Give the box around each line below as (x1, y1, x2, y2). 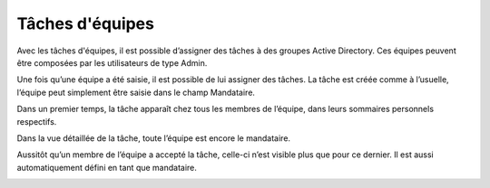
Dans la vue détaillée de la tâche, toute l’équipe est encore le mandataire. (16, 132, 290, 144)
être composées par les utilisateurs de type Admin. (16, 57, 208, 68)
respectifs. (16, 116, 57, 127)
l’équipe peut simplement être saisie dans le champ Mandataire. (16, 87, 256, 98)
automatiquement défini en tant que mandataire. (16, 162, 197, 173)
